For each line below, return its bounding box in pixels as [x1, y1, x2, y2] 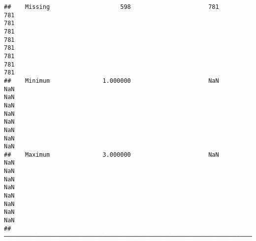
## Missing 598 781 [4, 3, 219, 10]
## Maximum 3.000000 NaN [4, 151, 219, 158]
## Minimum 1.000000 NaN [4, 77, 219, 84]
